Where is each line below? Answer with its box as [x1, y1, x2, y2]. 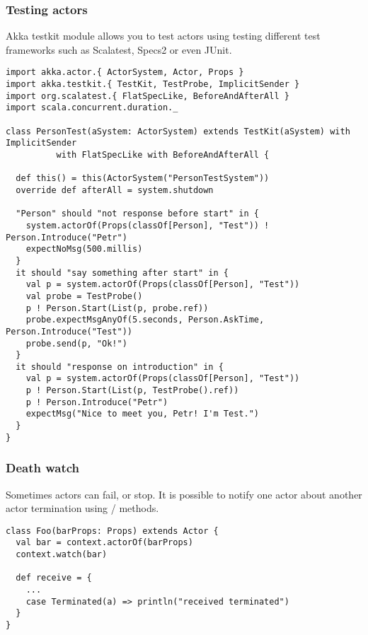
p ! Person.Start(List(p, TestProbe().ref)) [25, 385, 239, 396]
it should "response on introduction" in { [16, 361, 224, 372]
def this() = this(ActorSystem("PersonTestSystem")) [16, 173, 270, 184]
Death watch [6, 459, 80, 477]
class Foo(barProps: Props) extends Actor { [6, 525, 219, 536]
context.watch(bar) [16, 549, 108, 560]
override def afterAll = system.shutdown [16, 185, 214, 195]
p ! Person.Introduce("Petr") [25, 397, 168, 407]
